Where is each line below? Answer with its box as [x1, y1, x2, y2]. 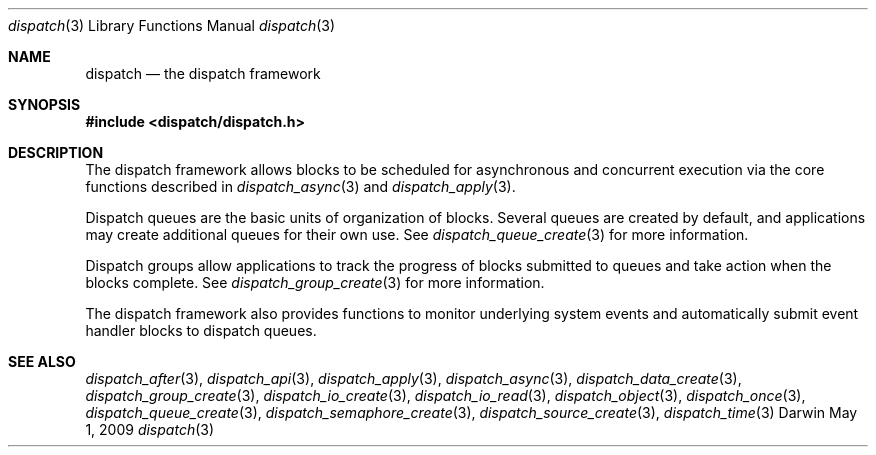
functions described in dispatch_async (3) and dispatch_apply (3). [85, 178, 516, 195]
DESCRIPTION [8, 144, 104, 161]
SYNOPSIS [8, 96, 81, 113]
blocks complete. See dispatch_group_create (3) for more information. [85, 274, 545, 291]
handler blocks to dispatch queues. [85, 322, 317, 339]
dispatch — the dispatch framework [85, 65, 321, 82]
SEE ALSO [8, 353, 76, 370]
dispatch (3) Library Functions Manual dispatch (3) [8, 17, 336, 34]
